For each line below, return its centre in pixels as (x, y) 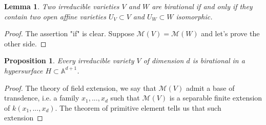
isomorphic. (194, 16)
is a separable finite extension (216, 98)
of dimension (163, 60)
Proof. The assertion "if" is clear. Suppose (69, 33)
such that (125, 98)
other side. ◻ (25, 43)
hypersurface (24, 70)
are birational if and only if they (202, 6)
